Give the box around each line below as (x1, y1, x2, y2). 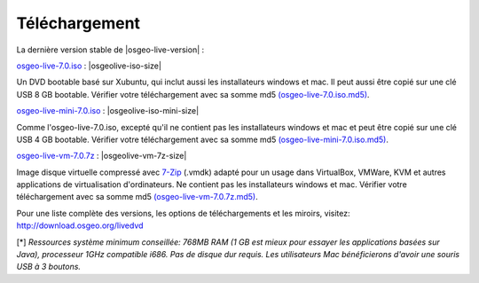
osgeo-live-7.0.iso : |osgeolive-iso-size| (16, 60, 161, 71)
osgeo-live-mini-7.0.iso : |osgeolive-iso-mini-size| (16, 106, 200, 116)
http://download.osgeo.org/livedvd (16, 220, 144, 231)
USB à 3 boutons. (16, 262, 82, 272)
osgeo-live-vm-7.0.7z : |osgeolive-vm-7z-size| (16, 151, 187, 161)
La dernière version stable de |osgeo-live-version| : (16, 44, 205, 55)
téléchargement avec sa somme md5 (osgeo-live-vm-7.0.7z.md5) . (16, 192, 259, 202)
